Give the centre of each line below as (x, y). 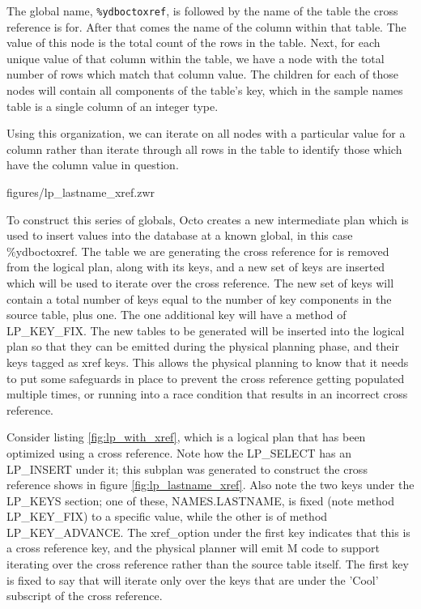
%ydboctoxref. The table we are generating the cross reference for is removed (198, 251)
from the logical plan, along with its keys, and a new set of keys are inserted (196, 267)
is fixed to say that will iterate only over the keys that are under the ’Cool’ (193, 579)
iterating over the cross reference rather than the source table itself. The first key (208, 564)
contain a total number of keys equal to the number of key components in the (199, 298)
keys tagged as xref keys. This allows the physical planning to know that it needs (208, 362)
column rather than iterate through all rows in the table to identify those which (204, 149)
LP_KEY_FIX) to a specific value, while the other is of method (167, 516)
